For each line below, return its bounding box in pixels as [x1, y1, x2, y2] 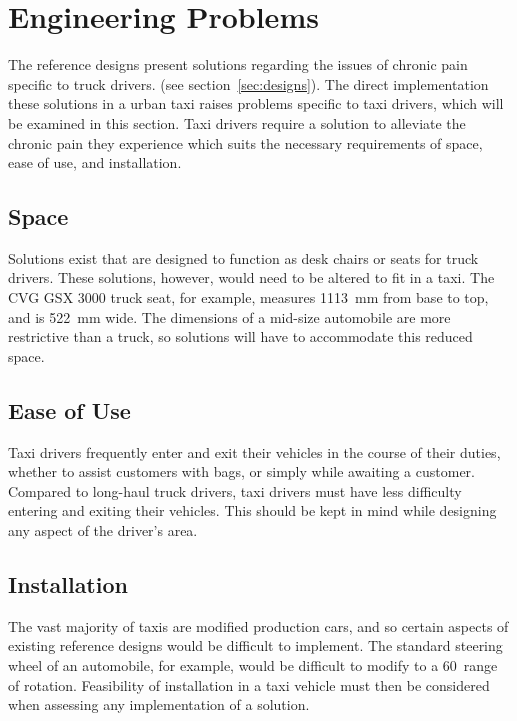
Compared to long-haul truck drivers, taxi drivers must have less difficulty [8, 480, 462, 501]
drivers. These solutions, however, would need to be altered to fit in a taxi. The [8, 267, 495, 288]
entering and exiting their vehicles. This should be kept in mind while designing [8, 500, 497, 521]
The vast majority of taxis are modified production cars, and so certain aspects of [8, 615, 509, 636]
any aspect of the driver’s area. [8, 520, 198, 541]
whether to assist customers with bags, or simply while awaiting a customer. [8, 461, 475, 482]
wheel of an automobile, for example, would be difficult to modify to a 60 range [8, 655, 498, 676]
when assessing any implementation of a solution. [8, 694, 310, 715]
